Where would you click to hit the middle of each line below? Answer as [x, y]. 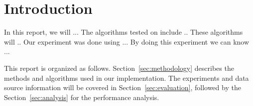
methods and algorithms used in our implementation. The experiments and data [126, 78]
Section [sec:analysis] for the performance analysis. [82, 97]
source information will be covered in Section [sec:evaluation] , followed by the [123, 87]
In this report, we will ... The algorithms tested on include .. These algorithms [124, 32]
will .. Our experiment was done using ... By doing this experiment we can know [127, 41]
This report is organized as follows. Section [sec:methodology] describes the [119, 68]
